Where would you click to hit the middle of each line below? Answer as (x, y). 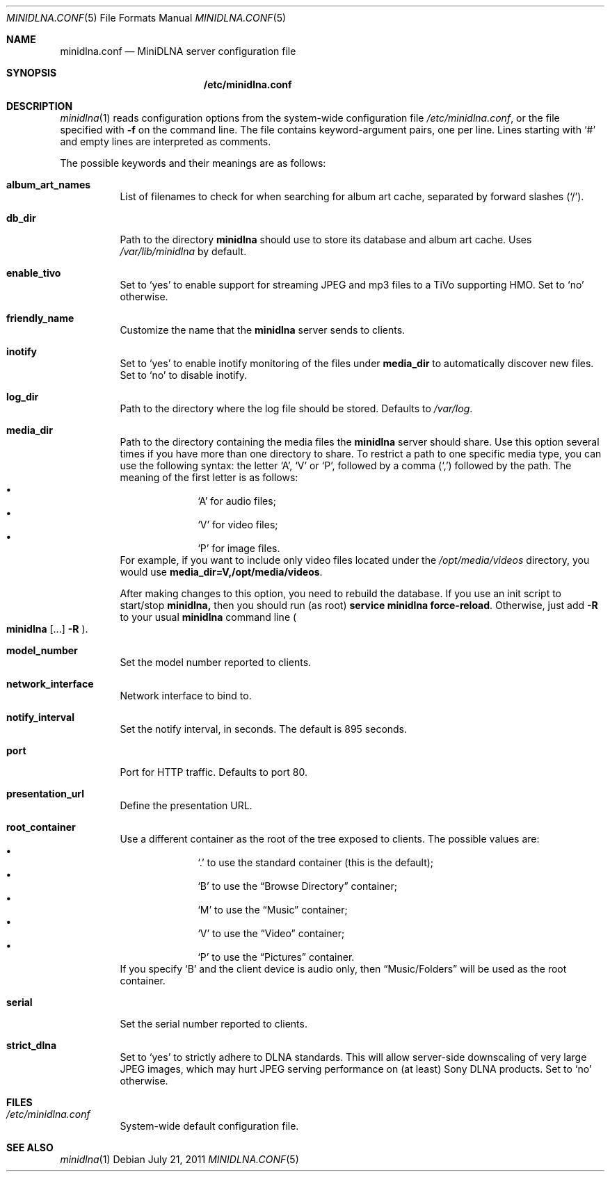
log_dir (23, 397)
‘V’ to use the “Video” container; (271, 933)
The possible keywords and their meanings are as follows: (193, 163)
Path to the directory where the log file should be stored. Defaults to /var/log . (296, 408)
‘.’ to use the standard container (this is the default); (316, 862)
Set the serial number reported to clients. (214, 1024)
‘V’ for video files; (238, 525)
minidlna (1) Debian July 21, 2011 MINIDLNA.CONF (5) (179, 1159)
